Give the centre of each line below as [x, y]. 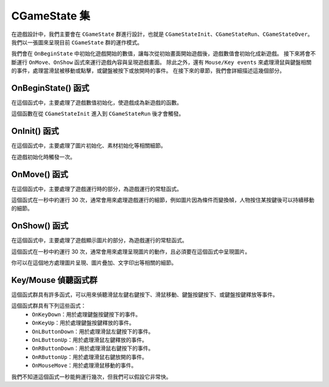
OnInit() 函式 [35, 131]
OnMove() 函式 [40, 174]
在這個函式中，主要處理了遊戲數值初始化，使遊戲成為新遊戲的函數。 [97, 103]
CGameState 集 [51, 16]
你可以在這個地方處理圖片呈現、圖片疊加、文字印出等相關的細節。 [94, 263]
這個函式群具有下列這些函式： [49, 306]
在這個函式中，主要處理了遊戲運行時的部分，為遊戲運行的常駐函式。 [97, 189]
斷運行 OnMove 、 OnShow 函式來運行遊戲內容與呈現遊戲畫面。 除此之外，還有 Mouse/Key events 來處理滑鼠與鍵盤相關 [161, 62]
